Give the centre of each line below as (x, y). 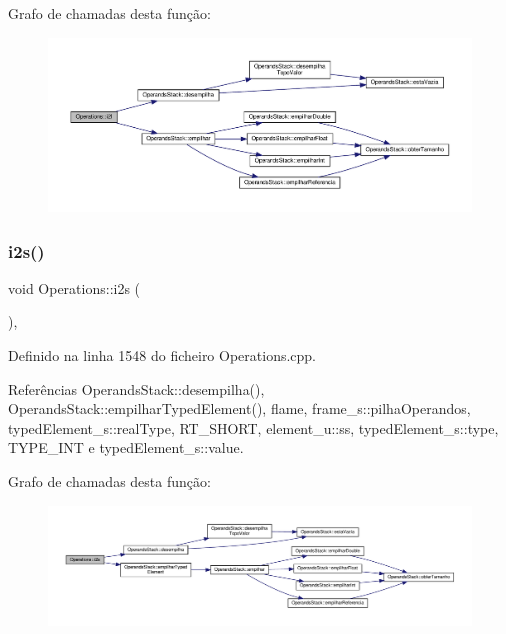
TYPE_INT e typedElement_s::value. (126, 447)
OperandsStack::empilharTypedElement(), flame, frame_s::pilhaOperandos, (239, 408)
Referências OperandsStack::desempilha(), (136, 388)
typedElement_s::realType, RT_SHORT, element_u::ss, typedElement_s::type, (253, 427)
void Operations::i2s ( (74, 287)
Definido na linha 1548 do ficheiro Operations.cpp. (162, 355)
